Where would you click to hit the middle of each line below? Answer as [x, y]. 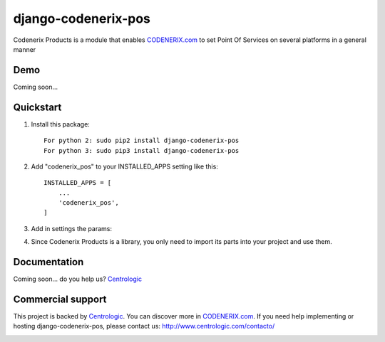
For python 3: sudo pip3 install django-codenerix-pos [142, 150]
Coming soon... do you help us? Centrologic [78, 279]
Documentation [48, 262]
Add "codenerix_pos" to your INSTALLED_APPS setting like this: [125, 166]
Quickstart [37, 107]
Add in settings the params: [71, 228]
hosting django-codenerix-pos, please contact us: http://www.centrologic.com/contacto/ [144, 326]
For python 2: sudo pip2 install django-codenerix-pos [142, 141]
